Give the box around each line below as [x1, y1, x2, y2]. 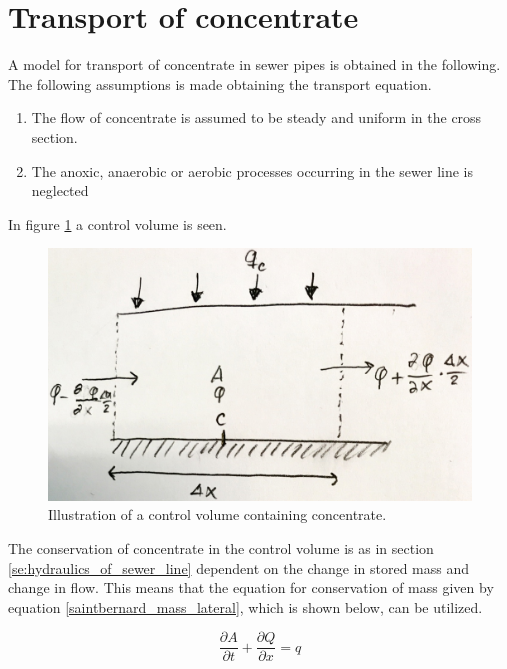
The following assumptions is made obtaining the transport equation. [8, 73, 432, 94]
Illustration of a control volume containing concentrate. [48, 504, 387, 525]
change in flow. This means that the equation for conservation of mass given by [8, 577, 494, 598]
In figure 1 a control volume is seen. [8, 213, 227, 234]
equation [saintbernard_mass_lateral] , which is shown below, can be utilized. [8, 596, 483, 617]
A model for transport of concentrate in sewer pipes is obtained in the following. [8, 54, 501, 75]
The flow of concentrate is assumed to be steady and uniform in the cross [31, 107, 482, 128]
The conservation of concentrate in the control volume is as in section [8, 538, 434, 559]
